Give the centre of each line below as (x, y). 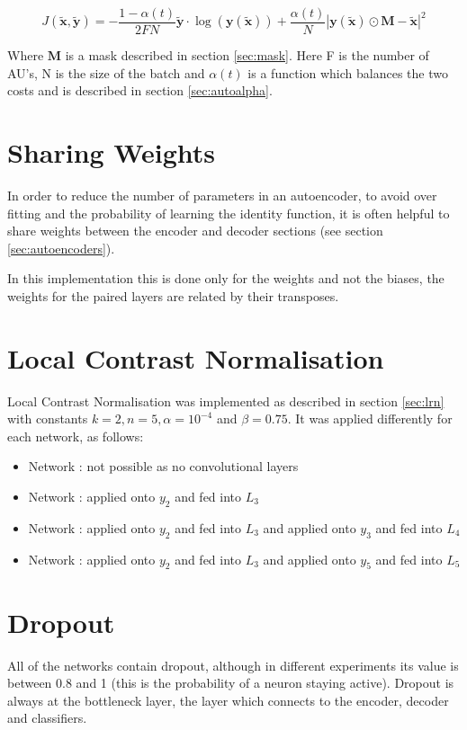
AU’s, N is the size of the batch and (106, 72)
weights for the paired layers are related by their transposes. (173, 295)
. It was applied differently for (370, 418)
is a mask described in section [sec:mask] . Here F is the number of (247, 55)
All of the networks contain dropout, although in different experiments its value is (233, 665)
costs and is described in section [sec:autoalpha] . (140, 90)
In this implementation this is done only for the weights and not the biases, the (226, 278)
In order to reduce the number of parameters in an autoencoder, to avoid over (222, 195)
